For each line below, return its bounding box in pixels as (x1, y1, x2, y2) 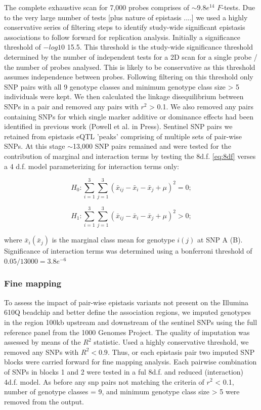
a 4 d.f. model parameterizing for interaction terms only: (4, 160, 180, 171)
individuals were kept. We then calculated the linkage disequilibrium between (4, 91, 244, 102)
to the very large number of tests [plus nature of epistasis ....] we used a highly (4, 12, 248, 22)
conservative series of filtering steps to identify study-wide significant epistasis (4, 22, 245, 32)
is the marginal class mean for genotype (52, 234, 175, 245)
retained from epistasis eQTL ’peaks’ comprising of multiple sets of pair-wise (4, 131, 242, 141)
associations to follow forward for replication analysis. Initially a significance (4, 31, 240, 42)
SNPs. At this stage (4, 141, 65, 151)
